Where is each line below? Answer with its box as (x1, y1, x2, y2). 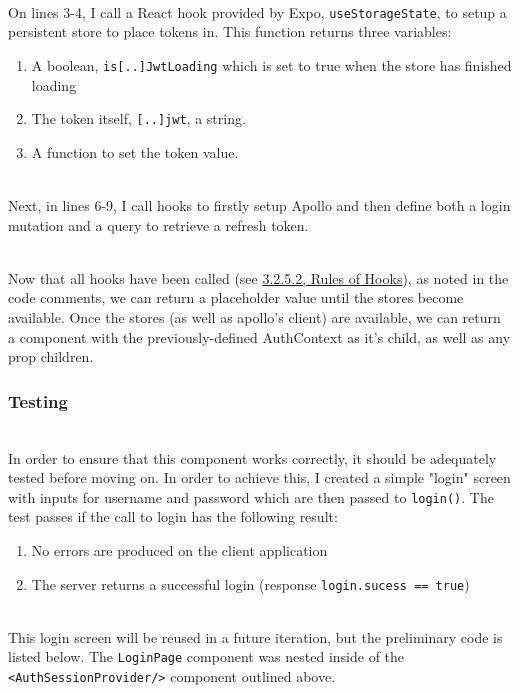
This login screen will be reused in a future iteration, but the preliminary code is (8, 626, 503, 647)
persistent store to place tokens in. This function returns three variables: (8, 21, 452, 42)
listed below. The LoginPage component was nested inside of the (8, 646, 405, 667)
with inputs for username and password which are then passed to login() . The (8, 486, 494, 507)
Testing (8, 388, 68, 413)
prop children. (8, 346, 94, 367)
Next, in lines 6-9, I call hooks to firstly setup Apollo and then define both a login (8, 194, 511, 215)
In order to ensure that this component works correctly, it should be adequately (8, 447, 497, 468)
